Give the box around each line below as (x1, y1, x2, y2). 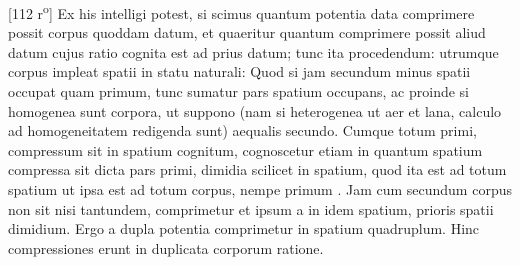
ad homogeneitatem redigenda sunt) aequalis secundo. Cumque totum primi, (8, 120, 477, 141)
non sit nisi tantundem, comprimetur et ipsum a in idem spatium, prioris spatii (8, 198, 494, 219)
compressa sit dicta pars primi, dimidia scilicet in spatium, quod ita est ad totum (8, 159, 507, 180)
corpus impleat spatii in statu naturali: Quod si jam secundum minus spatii (8, 61, 471, 82)
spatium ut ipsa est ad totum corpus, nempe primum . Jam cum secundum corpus (8, 179, 512, 199)
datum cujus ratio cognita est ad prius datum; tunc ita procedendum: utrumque (8, 41, 499, 62)
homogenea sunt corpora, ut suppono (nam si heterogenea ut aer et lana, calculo (8, 100, 502, 121)
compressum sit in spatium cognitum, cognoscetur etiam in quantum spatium (8, 139, 483, 160)
